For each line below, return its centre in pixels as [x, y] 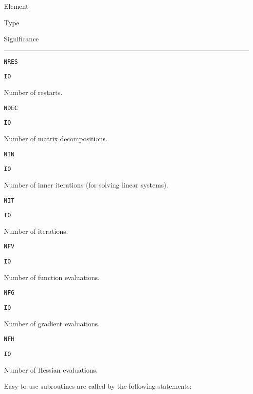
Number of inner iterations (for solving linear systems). [86, 184]
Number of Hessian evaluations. [51, 369]
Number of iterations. [36, 231]
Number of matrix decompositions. [56, 138]
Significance [21, 39]
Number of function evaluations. [52, 277]
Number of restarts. [33, 92]
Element [16, 6]
